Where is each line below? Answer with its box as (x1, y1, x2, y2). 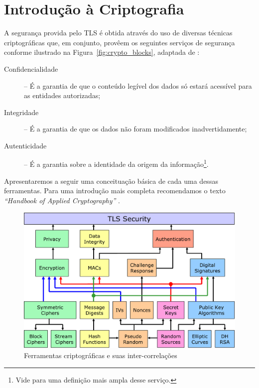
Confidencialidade (4, 63, 58, 74)
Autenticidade (4, 140, 47, 150)
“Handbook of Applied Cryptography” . (4, 195, 120, 205)
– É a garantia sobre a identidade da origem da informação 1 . (24, 157, 209, 169)
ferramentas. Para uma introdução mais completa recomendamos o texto (4, 185, 226, 196)
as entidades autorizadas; (24, 90, 101, 101)
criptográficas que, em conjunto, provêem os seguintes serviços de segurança (4, 37, 235, 47)
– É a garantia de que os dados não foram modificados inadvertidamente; (24, 124, 247, 134)
